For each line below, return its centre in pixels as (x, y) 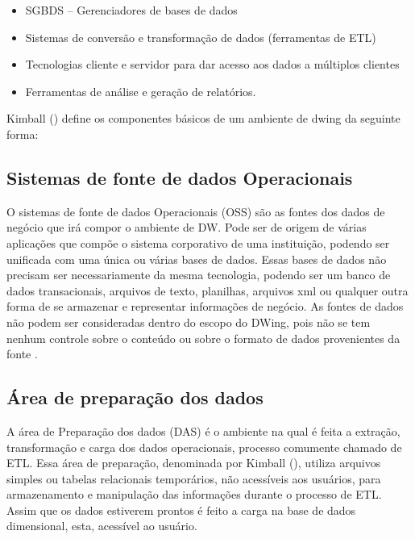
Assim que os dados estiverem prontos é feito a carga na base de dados (181, 510)
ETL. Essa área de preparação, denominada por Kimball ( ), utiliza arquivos (194, 463)
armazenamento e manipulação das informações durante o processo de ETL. (194, 494)
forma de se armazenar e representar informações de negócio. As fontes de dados (205, 306)
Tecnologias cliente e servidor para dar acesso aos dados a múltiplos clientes (212, 64)
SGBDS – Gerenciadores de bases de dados (131, 10)
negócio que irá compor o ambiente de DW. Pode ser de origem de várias (187, 227)
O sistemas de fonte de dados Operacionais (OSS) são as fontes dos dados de (196, 211)
